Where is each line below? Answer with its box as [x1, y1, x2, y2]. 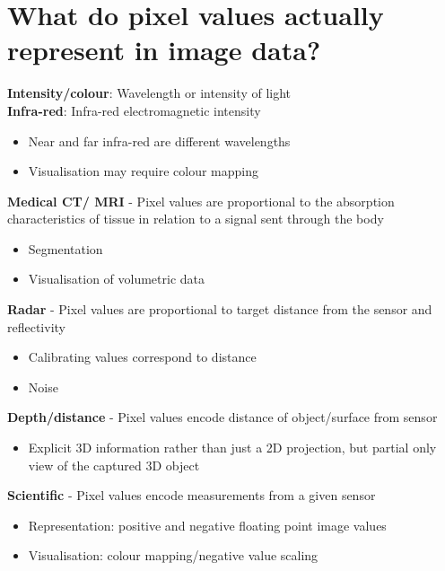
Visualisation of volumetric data [28, 269, 205, 288]
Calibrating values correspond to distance [28, 347, 257, 366]
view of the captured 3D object [28, 455, 200, 474]
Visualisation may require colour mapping [28, 162, 258, 180]
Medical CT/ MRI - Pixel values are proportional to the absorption [7, 191, 395, 210]
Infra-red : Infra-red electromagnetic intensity [7, 101, 261, 119]
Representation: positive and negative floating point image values [28, 515, 387, 534]
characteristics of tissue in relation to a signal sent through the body [7, 209, 384, 228]
